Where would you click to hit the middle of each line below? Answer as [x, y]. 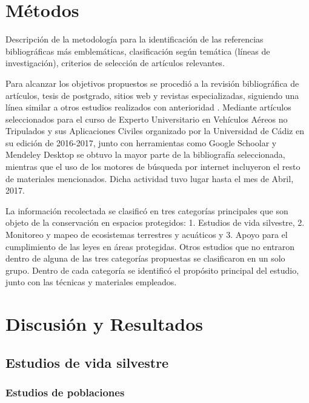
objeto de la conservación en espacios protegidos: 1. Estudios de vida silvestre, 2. [155, 222]
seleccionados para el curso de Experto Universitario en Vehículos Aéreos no [147, 119]
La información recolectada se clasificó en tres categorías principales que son [147, 210]
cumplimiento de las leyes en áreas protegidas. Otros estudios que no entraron [150, 246]
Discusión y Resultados [104, 324]
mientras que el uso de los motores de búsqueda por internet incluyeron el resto [153, 167]
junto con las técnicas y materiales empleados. [91, 282]
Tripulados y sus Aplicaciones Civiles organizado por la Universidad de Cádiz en [155, 131]
